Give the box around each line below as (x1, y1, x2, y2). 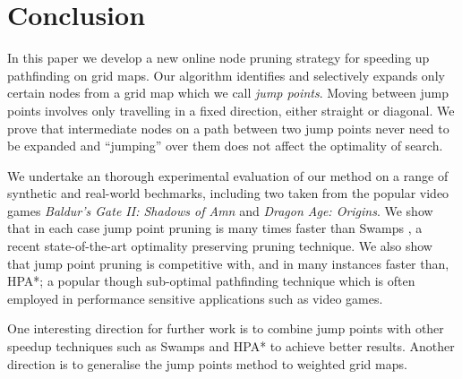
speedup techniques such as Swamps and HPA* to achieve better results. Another (7, 337, 455, 356)
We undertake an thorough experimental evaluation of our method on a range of (7, 166, 449, 185)
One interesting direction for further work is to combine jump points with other (7, 319, 444, 338)
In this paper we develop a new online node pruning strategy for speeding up (7, 48, 430, 67)
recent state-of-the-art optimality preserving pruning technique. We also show (7, 237, 432, 255)
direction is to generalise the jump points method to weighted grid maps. (7, 354, 407, 373)
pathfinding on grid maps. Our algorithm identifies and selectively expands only (7, 65, 445, 84)
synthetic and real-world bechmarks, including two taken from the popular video (7, 184, 449, 202)
